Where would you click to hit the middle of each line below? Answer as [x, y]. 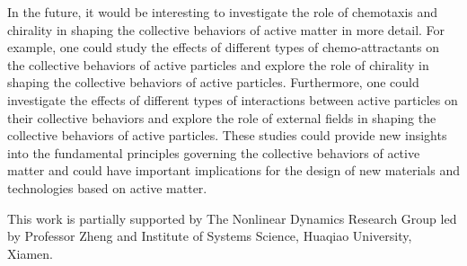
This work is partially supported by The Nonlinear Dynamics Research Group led [232, 218]
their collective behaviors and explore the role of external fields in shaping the [222, 117]
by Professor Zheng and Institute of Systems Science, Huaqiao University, [210, 236]
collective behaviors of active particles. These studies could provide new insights [227, 135]
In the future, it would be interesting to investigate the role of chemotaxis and [223, 12]
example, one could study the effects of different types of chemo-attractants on [223, 47]
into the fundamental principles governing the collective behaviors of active [214, 152]
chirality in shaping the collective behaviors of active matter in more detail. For [226, 29]
